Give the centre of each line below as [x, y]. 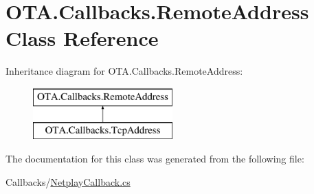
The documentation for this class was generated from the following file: [155, 159]
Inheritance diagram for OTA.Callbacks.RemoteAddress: [124, 71]
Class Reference [82, 38]
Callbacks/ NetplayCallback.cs [68, 181]
